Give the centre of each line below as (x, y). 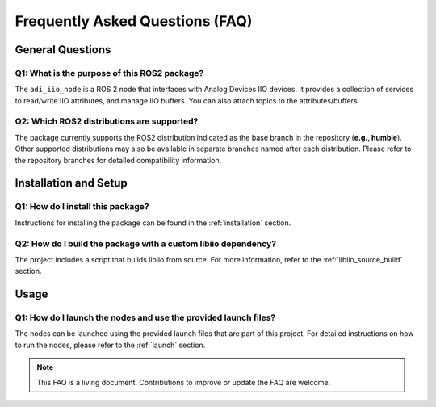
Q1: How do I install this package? (82, 207)
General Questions (63, 50)
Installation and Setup (71, 183)
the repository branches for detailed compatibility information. (118, 160)
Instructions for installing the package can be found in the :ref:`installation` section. (153, 223)
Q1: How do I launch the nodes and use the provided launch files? (145, 317)
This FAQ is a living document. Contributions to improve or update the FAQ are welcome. (184, 382)
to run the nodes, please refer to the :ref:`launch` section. (110, 345)
